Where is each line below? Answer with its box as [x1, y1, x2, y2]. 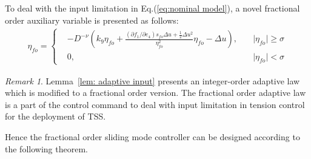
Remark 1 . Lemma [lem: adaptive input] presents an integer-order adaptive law [5, 74, 300, 87]
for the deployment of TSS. [5, 110, 106, 123]
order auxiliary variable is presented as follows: [5, 13, 179, 26]
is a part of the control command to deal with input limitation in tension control [5, 98, 305, 110]
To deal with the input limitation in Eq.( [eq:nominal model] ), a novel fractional [5, 2, 300, 14]
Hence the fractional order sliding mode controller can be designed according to [5, 130, 300, 143]
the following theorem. [5, 142, 88, 155]
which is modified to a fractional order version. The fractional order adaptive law [5, 86, 306, 99]
